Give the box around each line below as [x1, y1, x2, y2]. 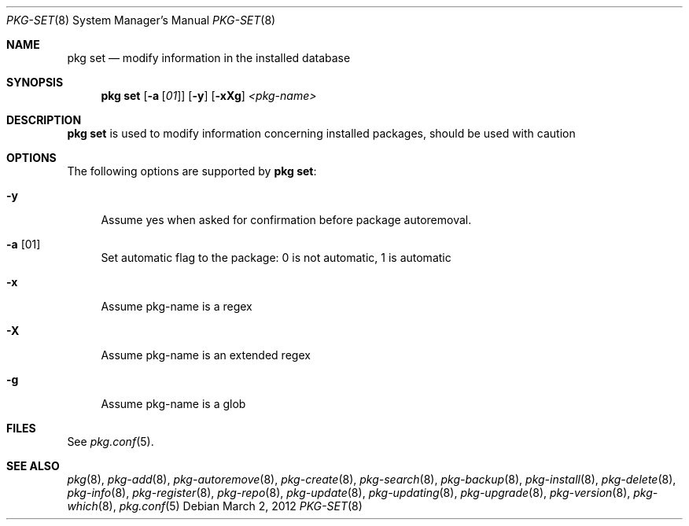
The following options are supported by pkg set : [67, 164, 317, 178]
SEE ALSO [6, 459, 60, 473]
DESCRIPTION [6, 113, 82, 127]
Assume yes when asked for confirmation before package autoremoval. [101, 213, 472, 226]
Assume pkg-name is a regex [101, 300, 252, 313]
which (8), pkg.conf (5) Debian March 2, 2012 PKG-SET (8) [67, 499, 363, 513]
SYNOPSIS [6, 75, 64, 89]
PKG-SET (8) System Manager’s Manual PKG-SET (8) [6, 13, 276, 27]
